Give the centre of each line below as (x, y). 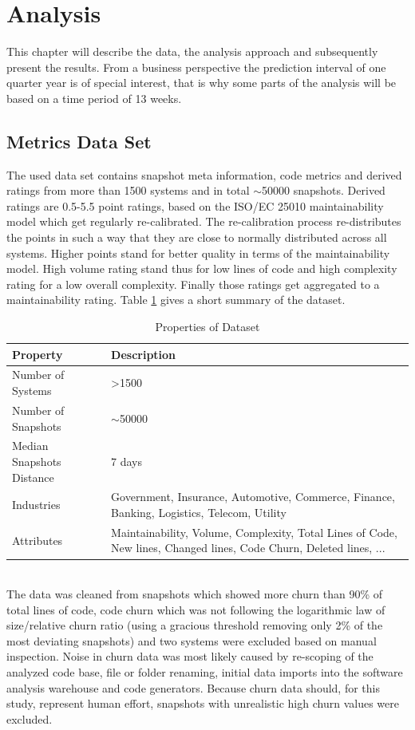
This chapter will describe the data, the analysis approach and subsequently (192, 51)
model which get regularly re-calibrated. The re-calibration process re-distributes (204, 221)
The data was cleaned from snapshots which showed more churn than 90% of (195, 594)
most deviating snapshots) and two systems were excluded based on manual (192, 640)
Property (38, 354)
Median (30, 446)
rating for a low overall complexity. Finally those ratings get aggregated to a (193, 284)
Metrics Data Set (79, 141)
